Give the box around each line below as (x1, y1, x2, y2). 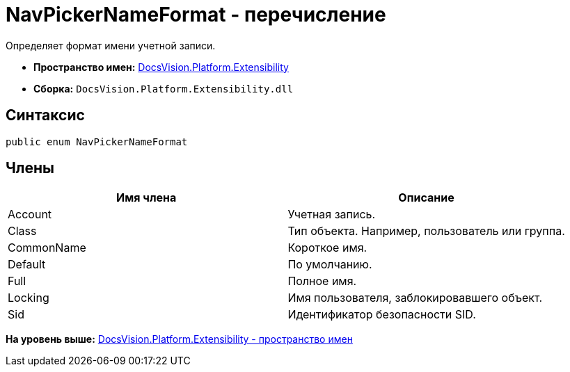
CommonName (8, 241, 86, 255)
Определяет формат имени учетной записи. (6, 39, 216, 51)
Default (8, 257, 46, 272)
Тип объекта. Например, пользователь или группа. (287, 224, 565, 238)
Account (8, 207, 52, 222)
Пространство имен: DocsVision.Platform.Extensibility (33, 60, 289, 73)
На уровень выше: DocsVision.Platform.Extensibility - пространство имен (6, 333, 353, 346)
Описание (398, 191, 454, 205)
